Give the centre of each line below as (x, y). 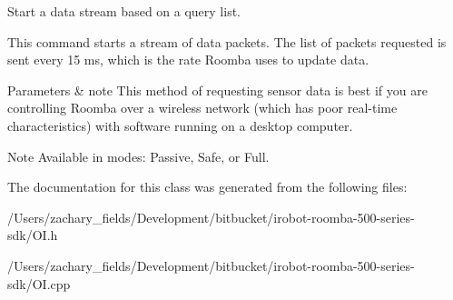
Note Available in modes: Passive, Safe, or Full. (138, 156)
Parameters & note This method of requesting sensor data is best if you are (217, 90)
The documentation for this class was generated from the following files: (207, 187)
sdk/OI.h (33, 235)
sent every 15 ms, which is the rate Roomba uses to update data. (188, 60)
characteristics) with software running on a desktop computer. (180, 125)
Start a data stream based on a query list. (124, 11)
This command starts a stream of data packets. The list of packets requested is (227, 41)
